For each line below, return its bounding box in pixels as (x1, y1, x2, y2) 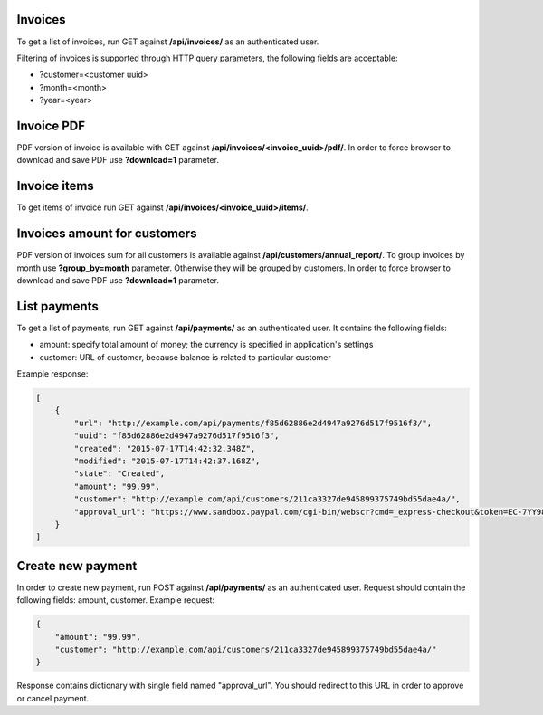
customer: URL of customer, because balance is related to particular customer (39, 351, 331, 362)
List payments (16, 299, 99, 314)
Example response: (16, 368, 89, 379)
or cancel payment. (16, 692, 90, 703)
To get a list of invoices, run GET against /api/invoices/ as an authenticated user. (16, 36, 319, 47)
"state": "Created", (73, 469, 166, 479)
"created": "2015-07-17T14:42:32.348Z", (73, 443, 256, 453)
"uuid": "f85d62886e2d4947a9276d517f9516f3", (73, 431, 280, 441)
